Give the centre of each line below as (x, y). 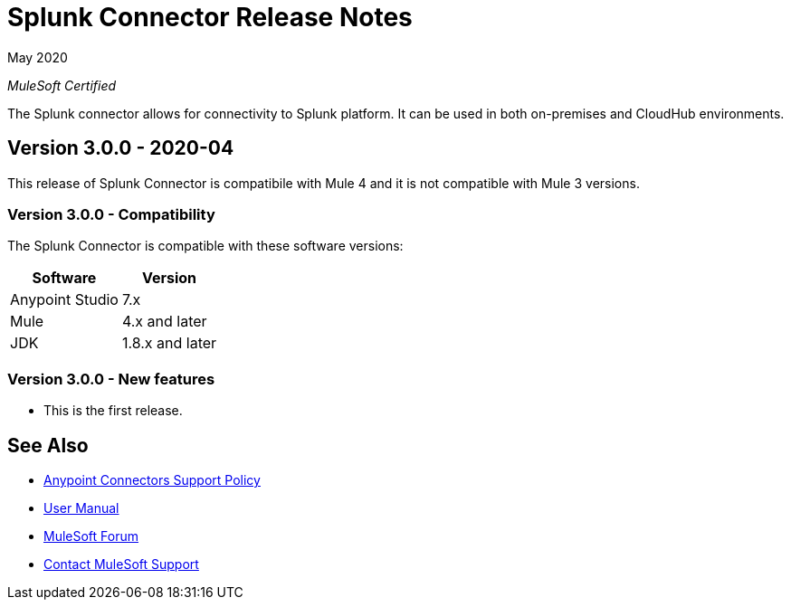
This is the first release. (113, 411)
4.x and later (164, 322)
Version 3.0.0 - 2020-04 (121, 148)
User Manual (81, 507)
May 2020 (38, 57)
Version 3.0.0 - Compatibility (111, 214)
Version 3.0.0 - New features (111, 379)
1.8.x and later (169, 343)
